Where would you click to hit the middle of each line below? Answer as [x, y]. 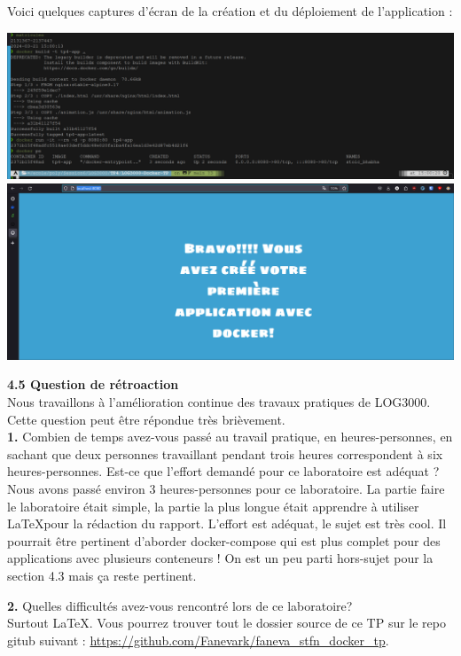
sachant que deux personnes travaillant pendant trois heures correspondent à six [225, 453]
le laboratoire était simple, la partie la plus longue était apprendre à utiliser [213, 506]
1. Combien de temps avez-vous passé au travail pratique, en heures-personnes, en [230, 437]
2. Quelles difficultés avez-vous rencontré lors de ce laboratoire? [180, 605]
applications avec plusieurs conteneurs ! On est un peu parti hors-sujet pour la [220, 558]
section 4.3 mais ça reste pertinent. [102, 576]
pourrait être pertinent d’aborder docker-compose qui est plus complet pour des [224, 540]
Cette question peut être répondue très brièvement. [146, 419]
